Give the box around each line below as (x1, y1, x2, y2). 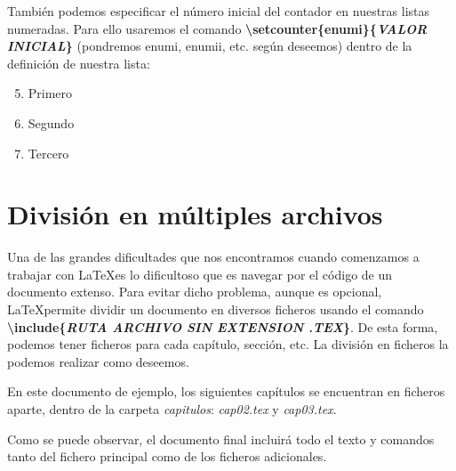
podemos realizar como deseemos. (7, 352, 189, 370)
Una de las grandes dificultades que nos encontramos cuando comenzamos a (7, 248, 420, 266)
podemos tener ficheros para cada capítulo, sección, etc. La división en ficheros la (7, 335, 449, 353)
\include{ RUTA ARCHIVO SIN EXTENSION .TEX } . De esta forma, (7, 317, 438, 336)
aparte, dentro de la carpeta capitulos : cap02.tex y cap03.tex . (7, 400, 337, 418)
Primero (28, 84, 73, 102)
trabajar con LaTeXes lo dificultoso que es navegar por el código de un (7, 264, 393, 283)
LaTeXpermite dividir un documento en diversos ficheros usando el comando (7, 300, 424, 319)
